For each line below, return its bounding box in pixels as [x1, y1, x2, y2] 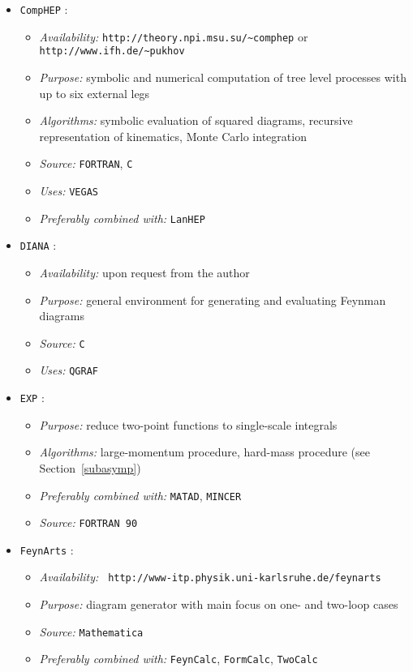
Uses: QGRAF [39, 362, 98, 379]
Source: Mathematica [39, 623, 144, 640]
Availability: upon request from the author [39, 263, 250, 280]
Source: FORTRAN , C [39, 155, 133, 172]
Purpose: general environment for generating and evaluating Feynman [39, 291, 386, 308]
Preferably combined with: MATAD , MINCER [39, 486, 242, 503]
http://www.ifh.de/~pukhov [39, 45, 185, 58]
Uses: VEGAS [39, 182, 98, 199]
